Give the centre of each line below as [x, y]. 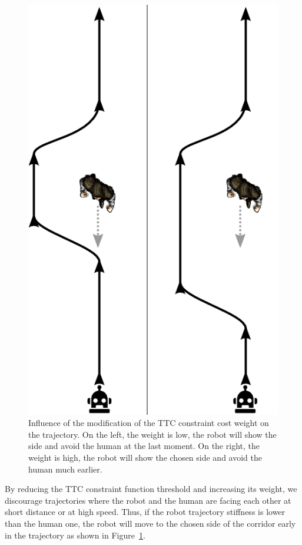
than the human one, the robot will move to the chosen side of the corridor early [150, 523]
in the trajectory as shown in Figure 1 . [75, 535]
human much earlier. [65, 469]
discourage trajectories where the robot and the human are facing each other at [148, 500]
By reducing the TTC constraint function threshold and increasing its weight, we [151, 489]
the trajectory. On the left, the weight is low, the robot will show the [152, 434]
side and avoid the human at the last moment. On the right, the [144, 446]
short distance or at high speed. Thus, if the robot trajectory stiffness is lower [145, 512]
